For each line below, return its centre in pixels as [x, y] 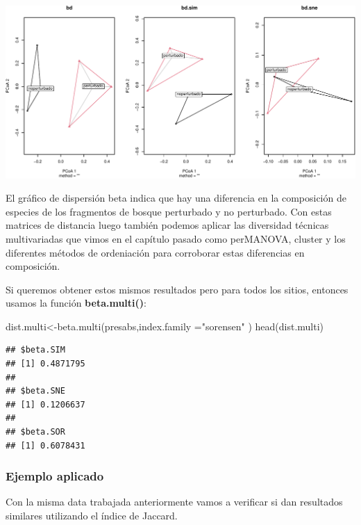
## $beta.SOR [35, 432]
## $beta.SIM [35, 350]
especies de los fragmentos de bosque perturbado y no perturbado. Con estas [169, 211]
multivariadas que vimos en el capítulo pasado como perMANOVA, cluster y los [176, 238]
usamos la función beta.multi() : [76, 303]
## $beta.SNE [35, 391]
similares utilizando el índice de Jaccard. [92, 516]
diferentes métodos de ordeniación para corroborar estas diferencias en [155, 252]
